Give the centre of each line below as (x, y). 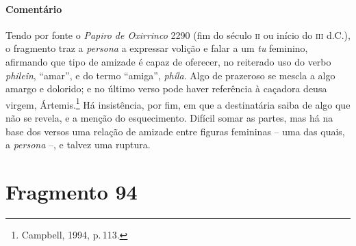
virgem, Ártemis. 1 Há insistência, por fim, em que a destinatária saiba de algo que (178, 103)
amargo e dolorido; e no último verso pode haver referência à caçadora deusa (166, 88)
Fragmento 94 (72, 191)
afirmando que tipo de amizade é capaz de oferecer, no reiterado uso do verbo (168, 61)
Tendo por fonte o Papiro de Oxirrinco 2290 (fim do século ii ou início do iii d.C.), (178, 35)
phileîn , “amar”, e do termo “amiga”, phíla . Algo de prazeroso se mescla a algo (170, 75)
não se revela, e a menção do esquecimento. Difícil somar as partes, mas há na (169, 118)
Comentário (34, 9)
